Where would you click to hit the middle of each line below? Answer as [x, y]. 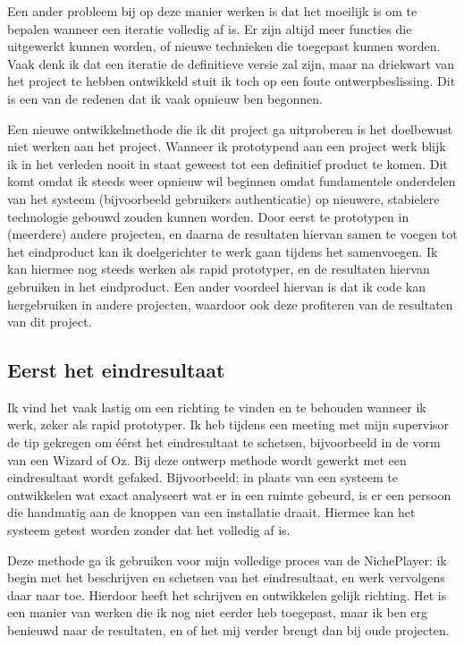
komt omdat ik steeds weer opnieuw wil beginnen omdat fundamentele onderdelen [232, 181]
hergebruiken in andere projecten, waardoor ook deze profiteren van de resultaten [230, 304]
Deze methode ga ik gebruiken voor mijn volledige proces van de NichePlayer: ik [227, 560]
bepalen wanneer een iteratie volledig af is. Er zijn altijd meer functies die [210, 28]
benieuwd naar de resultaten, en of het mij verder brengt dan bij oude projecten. [228, 630]
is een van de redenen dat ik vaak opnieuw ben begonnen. [165, 98]
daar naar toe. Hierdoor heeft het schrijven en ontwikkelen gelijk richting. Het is [227, 594]
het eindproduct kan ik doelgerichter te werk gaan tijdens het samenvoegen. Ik [223, 251]
